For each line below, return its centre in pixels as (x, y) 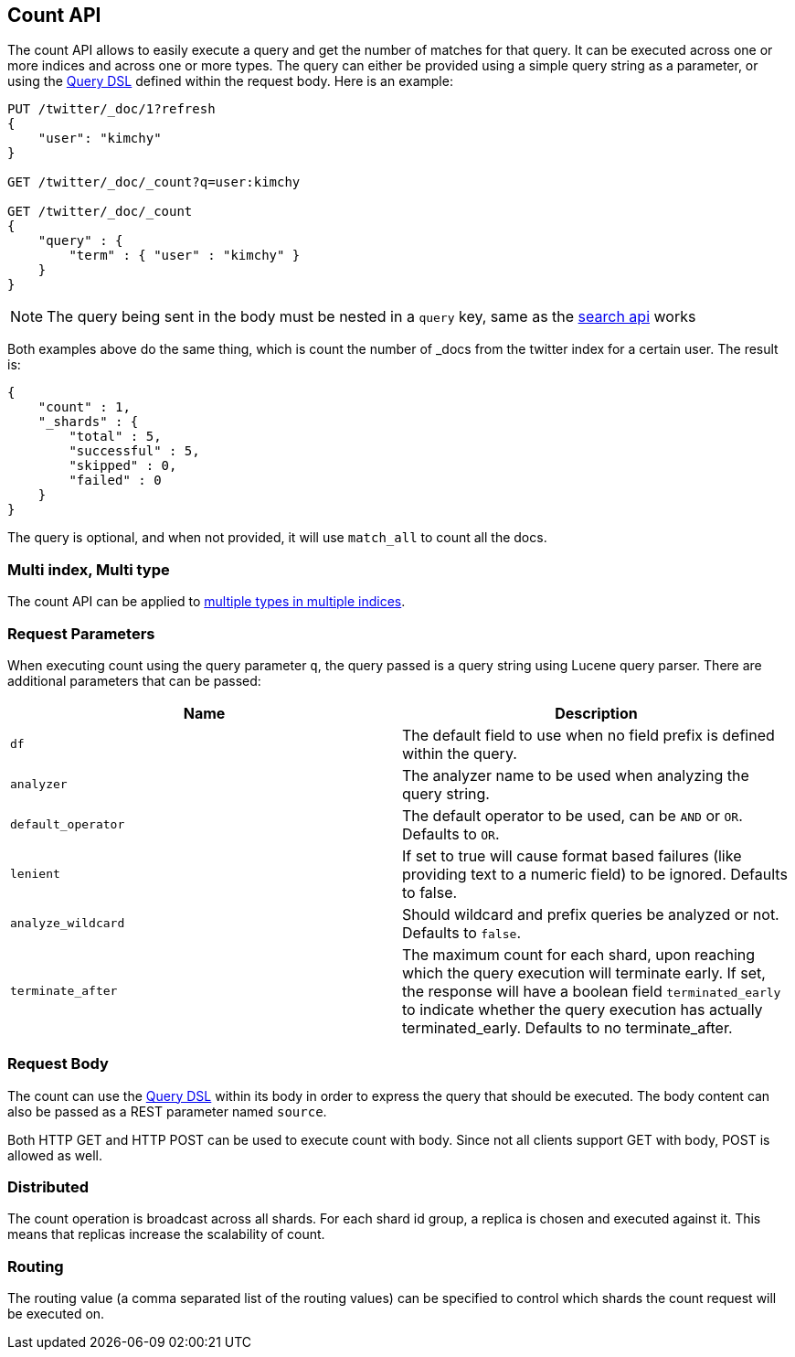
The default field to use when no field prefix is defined (588, 735)
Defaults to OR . (451, 833)
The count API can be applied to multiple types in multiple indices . (207, 602)
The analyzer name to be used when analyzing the (576, 775)
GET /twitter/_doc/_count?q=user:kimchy (154, 182)
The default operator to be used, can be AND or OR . (572, 815)
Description (596, 713)
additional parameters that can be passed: (134, 680)
